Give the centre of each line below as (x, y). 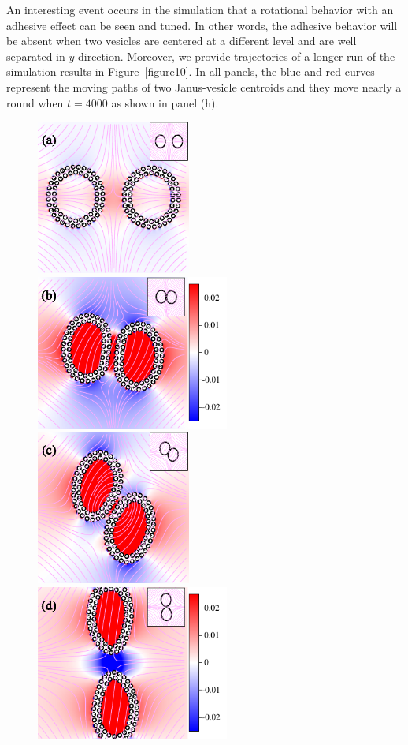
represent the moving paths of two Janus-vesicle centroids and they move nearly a (204, 86)
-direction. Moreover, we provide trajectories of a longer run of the (235, 56)
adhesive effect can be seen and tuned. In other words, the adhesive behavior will (202, 25)
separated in (36, 56)
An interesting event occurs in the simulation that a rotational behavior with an (200, 9)
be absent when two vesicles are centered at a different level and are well (182, 41)
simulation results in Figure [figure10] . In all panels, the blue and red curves (191, 71)
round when (35, 102)
